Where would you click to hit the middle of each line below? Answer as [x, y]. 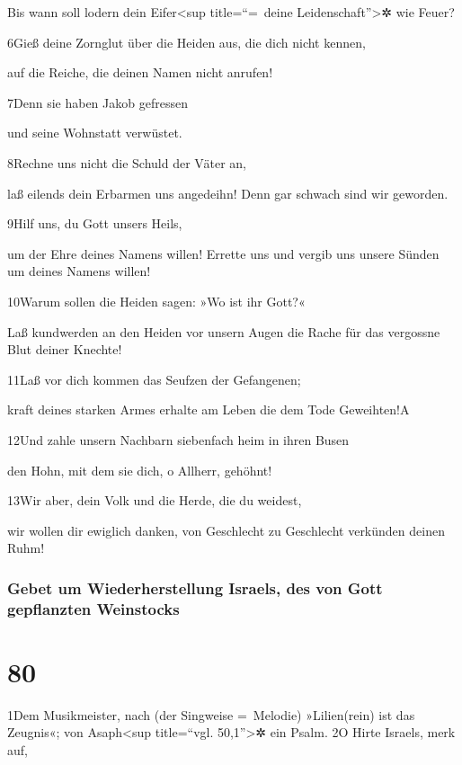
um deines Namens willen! [79, 271]
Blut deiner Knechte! [65, 349]
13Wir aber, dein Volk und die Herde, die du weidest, [155, 500]
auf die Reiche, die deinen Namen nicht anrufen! [140, 72]
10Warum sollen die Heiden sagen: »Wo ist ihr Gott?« [156, 301]
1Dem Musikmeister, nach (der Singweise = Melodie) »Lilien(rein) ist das [211, 714]
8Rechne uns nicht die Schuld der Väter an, [127, 162]
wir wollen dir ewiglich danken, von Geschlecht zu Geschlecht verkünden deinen [226, 530]
